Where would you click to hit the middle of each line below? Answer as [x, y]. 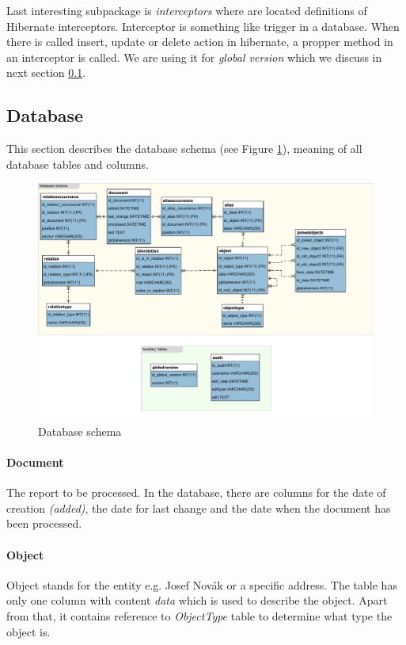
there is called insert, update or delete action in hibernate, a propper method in [200, 42]
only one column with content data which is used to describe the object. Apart [197, 600]
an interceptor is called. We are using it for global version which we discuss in [194, 57]
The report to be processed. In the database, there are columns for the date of [196, 492]
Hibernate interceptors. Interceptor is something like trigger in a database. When [203, 26]
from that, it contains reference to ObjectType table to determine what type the [199, 616]
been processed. [44, 523]
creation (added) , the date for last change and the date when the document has [199, 508]
